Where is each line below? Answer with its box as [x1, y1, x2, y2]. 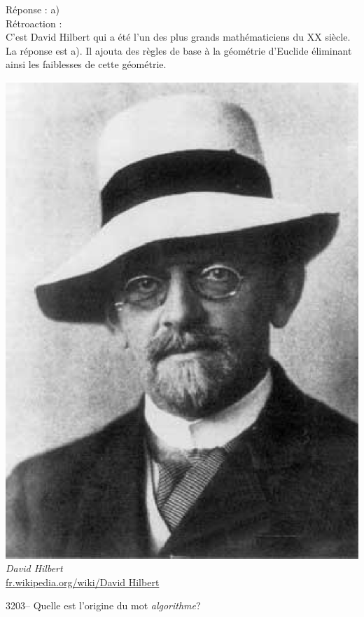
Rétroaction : [6, 15, 62, 30]
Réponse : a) [6, 2, 59, 16]
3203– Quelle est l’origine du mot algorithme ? [6, 598, 201, 613]
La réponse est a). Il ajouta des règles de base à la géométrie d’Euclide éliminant [6, 43, 352, 57]
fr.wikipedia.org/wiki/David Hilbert [6, 574, 160, 589]
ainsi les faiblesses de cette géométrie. [6, 57, 167, 72]
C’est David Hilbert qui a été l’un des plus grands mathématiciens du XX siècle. [6, 29, 351, 44]
